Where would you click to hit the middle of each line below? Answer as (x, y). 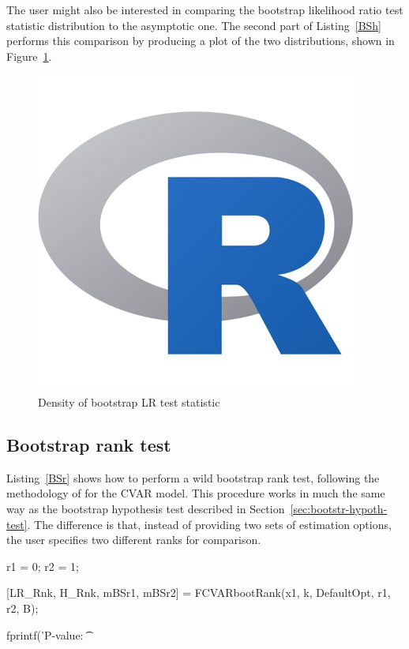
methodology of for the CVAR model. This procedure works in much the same (196, 493)
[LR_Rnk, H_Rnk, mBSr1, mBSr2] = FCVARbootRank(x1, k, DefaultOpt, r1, (199, 593)
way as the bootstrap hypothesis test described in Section (146, 508)
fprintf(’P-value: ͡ (46, 634)
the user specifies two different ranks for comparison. (134, 540)
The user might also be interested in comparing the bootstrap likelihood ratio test (205, 9)
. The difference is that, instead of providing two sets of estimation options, (209, 524)
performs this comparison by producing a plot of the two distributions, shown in (201, 41)
